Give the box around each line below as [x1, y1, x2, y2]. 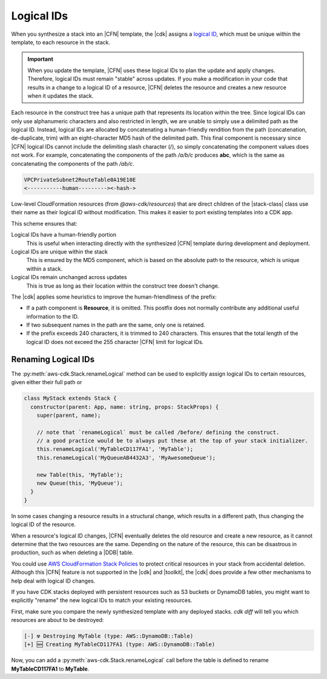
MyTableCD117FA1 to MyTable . [11, 665, 90, 672]
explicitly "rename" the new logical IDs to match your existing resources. [11, 596, 193, 604]
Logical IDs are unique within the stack [11, 248, 108, 255]
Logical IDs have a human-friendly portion [11, 231, 116, 238]
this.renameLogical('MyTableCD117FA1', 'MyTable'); [36, 446, 194, 453]
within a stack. [26, 265, 63, 272]
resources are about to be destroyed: [11, 617, 104, 624]
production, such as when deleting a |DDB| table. [11, 549, 134, 556]
